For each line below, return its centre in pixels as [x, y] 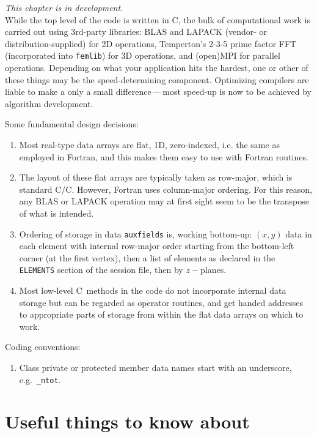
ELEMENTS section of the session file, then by [101, 270]
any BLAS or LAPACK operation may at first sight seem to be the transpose [164, 201]
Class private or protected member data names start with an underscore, [155, 368]
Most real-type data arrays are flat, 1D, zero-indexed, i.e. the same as [149, 144]
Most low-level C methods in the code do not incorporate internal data [153, 290]
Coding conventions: [43, 347]
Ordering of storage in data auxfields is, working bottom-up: [136, 233]
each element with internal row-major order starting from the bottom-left [157, 246]
